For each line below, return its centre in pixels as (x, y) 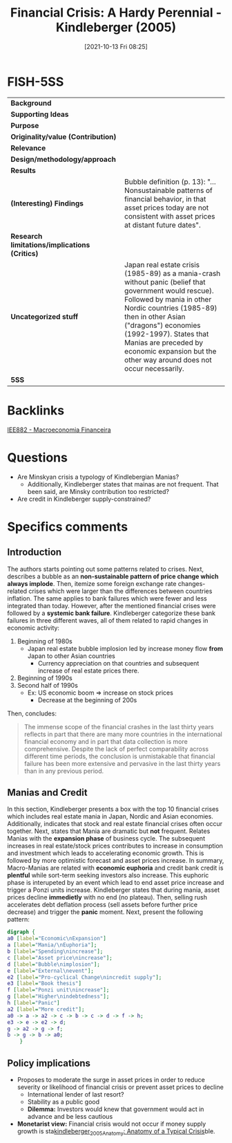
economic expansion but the (170, 351)
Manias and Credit (47, 793)
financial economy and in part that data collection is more (106, 741)
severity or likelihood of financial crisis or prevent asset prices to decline (120, 1087)
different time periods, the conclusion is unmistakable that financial (119, 756)
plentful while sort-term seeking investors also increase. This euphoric (108, 875)
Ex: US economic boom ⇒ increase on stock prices (100, 693)
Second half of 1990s (47, 685)
